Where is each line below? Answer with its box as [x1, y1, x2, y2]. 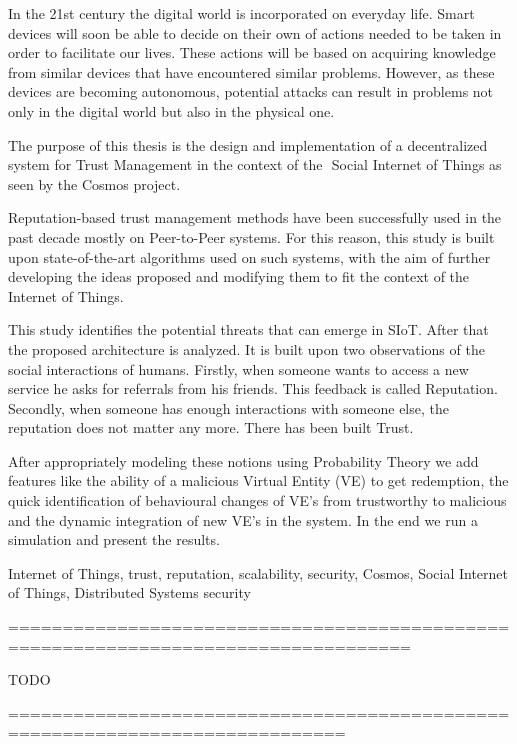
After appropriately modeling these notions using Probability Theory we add [8, 450, 479, 471]
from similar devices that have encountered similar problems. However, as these [8, 61, 495, 82]
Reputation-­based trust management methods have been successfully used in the [8, 207, 502, 228]
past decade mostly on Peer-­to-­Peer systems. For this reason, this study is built [8, 226, 495, 247]
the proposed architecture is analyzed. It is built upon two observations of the [8, 338, 485, 359]
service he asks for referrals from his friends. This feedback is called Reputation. [8, 378, 498, 399]
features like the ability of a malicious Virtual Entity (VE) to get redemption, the [8, 470, 509, 491]
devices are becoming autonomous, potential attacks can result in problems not [8, 81, 494, 102]
